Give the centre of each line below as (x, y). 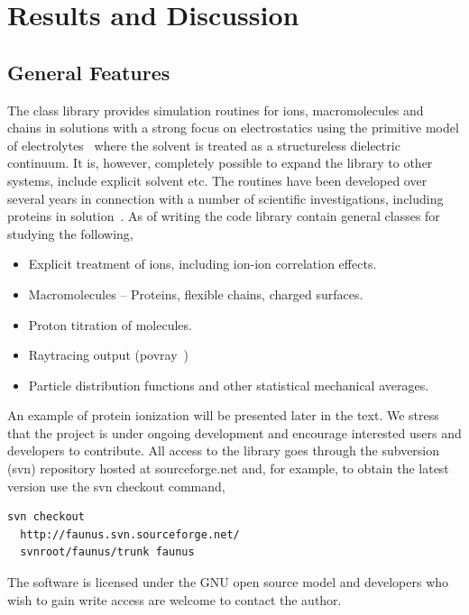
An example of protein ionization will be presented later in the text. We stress (223, 415)
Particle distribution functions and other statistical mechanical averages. (229, 385)
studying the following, (70, 233)
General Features (89, 72)
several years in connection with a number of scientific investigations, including (225, 198)
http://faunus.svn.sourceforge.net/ (130, 534)
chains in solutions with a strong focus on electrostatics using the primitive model (233, 128)
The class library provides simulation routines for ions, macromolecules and (216, 110)
